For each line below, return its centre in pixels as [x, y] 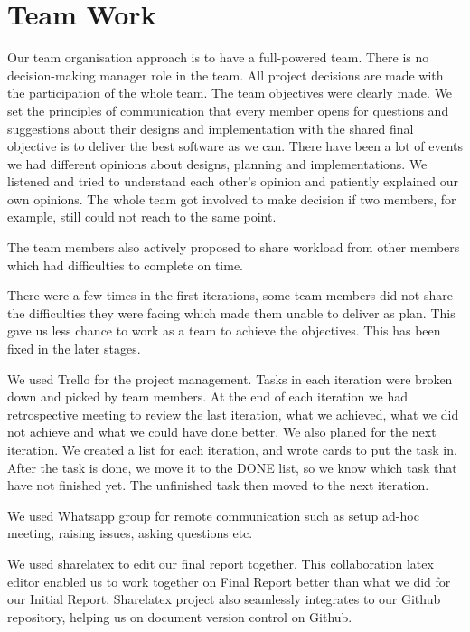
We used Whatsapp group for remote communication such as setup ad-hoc [213, 515]
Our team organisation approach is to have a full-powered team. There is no [218, 57]
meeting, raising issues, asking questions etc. [130, 533]
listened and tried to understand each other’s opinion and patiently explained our [233, 181]
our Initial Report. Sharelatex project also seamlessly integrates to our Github [224, 599]
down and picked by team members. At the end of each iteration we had [208, 396]
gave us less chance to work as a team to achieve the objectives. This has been [224, 330]
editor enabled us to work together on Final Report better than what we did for [229, 581]
